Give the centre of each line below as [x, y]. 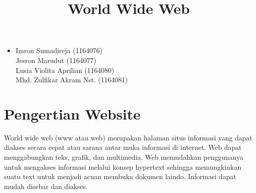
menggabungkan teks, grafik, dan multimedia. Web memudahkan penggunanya [124, 157]
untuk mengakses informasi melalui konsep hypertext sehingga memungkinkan [123, 166]
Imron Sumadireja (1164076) [59, 50]
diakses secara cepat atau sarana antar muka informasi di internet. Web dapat [123, 147]
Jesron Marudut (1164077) [56, 60]
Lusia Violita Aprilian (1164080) [65, 70]
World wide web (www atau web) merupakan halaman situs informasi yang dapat [128, 137]
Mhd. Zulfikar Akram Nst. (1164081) [72, 80]
